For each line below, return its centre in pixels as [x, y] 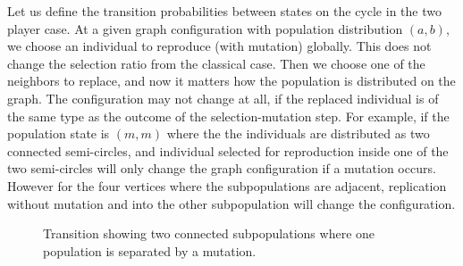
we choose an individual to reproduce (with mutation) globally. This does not [219, 46]
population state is [59, 133]
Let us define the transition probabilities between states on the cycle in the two [224, 11]
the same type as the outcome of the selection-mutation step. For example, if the [228, 116]
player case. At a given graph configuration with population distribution [205, 28]
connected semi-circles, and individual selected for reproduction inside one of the [228, 150]
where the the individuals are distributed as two [298, 133]
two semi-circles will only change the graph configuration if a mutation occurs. [222, 168]
